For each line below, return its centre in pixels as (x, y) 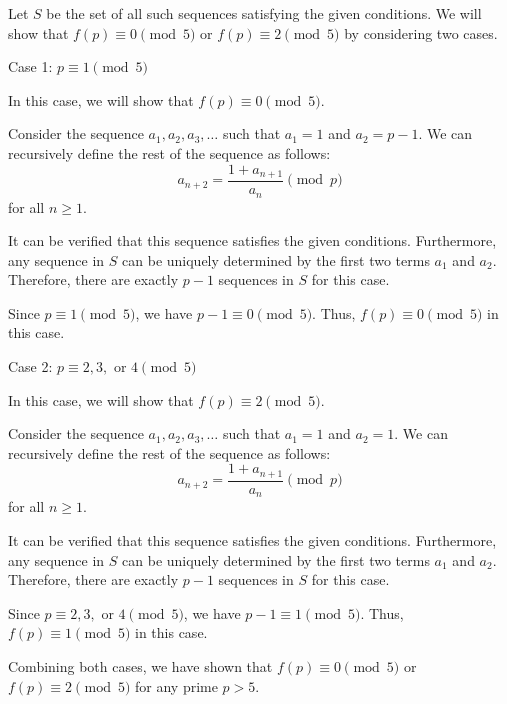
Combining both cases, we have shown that (140, 665)
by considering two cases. (421, 32)
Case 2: (30, 366)
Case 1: (30, 66)
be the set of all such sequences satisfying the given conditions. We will (264, 13)
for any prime (176, 685)
